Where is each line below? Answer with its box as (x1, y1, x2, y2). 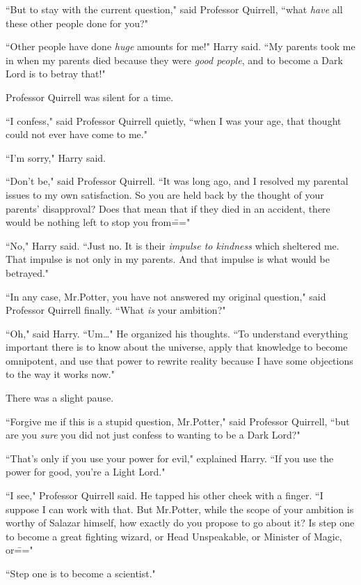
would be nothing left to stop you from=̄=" (6, 215, 191, 229)
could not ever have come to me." (6, 127, 147, 142)
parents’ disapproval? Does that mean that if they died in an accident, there (6, 201, 330, 215)
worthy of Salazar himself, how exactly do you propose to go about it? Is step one (6, 515, 355, 530)
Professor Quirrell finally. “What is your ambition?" (6, 303, 226, 317)
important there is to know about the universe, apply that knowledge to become (6, 340, 348, 354)
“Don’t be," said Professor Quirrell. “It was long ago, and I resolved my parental (6, 174, 348, 188)
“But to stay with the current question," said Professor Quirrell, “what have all (6, 2, 343, 16)
